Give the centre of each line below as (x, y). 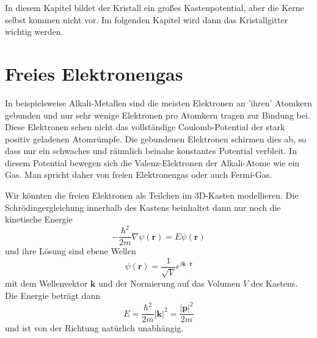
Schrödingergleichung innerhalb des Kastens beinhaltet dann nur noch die (143, 207)
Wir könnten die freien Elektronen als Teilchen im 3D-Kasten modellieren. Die (152, 195)
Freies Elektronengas (94, 73)
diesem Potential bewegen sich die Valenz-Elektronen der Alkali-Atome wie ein (152, 162)
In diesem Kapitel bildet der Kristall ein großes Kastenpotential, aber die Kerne (155, 7)
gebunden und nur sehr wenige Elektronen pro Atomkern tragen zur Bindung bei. (158, 115)
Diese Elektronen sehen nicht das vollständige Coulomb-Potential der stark (145, 127)
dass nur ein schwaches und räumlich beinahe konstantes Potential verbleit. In (151, 151)
